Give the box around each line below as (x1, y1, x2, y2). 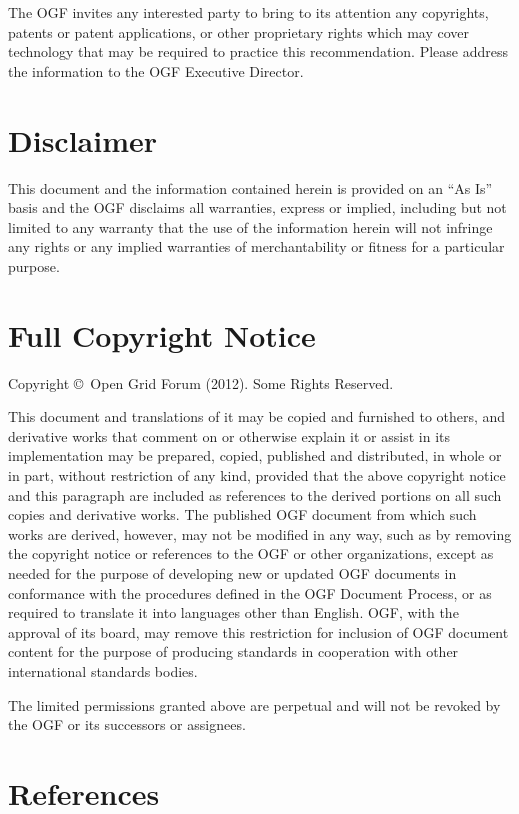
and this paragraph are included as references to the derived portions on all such (8, 484, 502, 505)
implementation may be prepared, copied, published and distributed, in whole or (8, 445, 502, 466)
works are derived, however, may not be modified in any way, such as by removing (8, 523, 512, 544)
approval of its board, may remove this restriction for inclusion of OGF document (8, 621, 509, 642)
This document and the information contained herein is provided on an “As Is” (8, 177, 493, 198)
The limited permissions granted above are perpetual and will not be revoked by (8, 694, 501, 715)
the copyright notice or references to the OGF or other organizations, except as (8, 543, 494, 564)
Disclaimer (8, 119, 158, 160)
